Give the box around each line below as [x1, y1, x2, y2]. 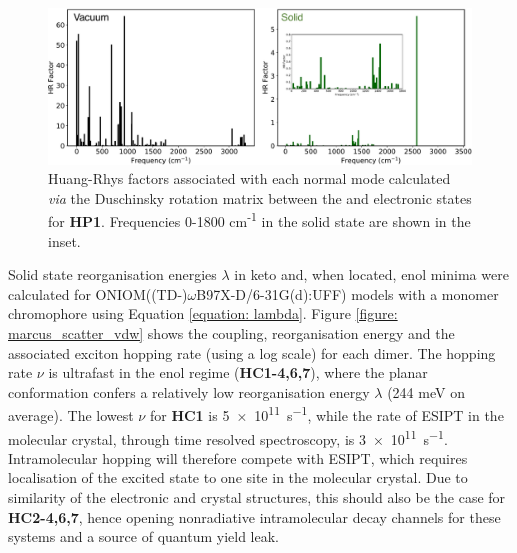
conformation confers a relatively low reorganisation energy [8, 381, 370, 402]
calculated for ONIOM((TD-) [8, 283, 188, 304]
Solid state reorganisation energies [8, 264, 217, 285]
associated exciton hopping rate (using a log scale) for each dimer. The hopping [8, 342, 496, 363]
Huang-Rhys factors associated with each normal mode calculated [48, 168, 451, 189]
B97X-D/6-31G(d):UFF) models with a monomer [196, 283, 499, 304]
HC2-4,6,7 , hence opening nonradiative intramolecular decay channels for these [8, 506, 501, 527]
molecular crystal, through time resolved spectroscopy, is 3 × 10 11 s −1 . [8, 425, 448, 449]
